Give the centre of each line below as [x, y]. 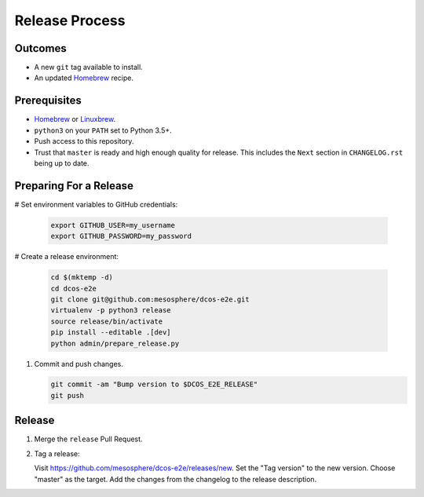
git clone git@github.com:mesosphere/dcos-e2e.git [150, 299]
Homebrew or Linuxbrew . [75, 119]
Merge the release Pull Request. [88, 439]
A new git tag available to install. [88, 68]
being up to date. [62, 163]
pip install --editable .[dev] [111, 333]
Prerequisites [48, 101]
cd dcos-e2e [74, 288]
